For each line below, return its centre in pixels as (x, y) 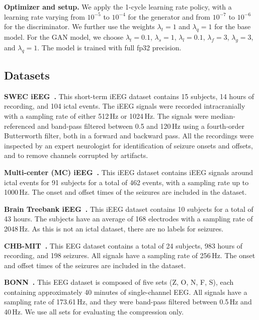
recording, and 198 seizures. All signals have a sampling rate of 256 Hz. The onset (130, 255)
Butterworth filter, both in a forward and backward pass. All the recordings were (129, 136)
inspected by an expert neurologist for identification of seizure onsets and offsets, (128, 145)
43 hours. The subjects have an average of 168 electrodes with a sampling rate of (128, 219)
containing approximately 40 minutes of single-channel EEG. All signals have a (126, 292)
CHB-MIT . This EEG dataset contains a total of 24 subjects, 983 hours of (123, 245)
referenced (20, 126)
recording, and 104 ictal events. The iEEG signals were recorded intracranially (125, 106)
